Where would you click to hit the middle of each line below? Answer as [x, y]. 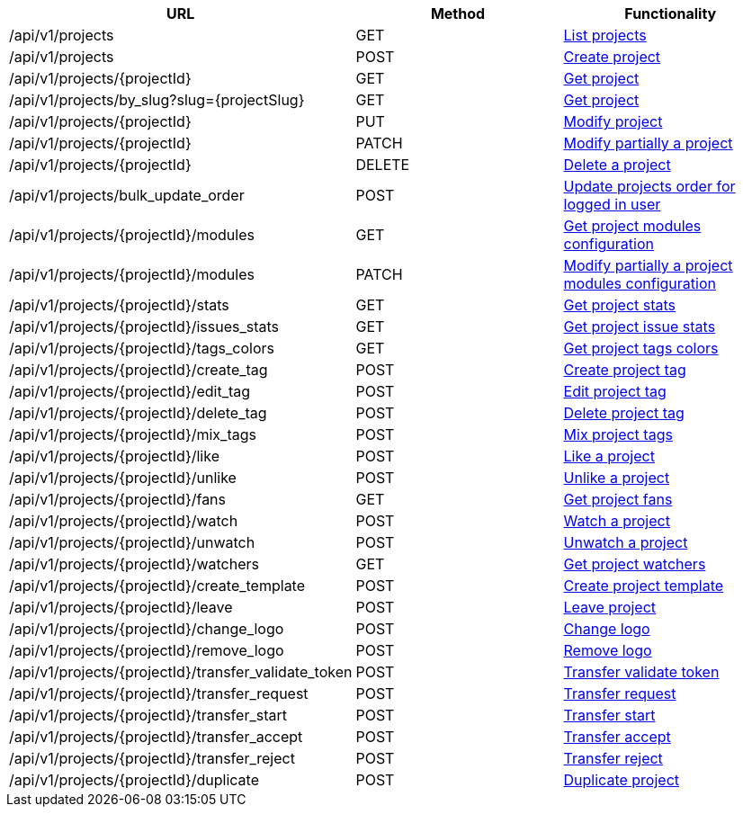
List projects [605, 35]
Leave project [610, 607]
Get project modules [632, 226]
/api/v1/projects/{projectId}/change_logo [147, 629]
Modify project [613, 121]
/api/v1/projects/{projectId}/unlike [123, 478]
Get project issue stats [640, 326]
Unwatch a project [626, 542]
